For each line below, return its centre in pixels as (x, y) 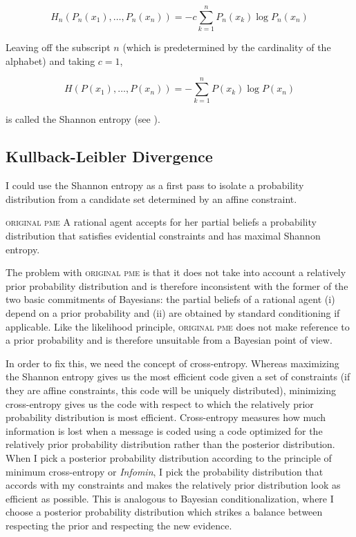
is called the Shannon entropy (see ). (83, 119)
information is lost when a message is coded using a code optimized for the (164, 430)
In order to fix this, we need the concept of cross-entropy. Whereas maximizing (172, 363)
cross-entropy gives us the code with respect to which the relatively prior (160, 403)
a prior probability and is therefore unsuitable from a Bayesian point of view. (169, 340)
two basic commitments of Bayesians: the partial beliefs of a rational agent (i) (170, 299)
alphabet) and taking (50, 60)
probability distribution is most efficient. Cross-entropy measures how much (166, 417)
